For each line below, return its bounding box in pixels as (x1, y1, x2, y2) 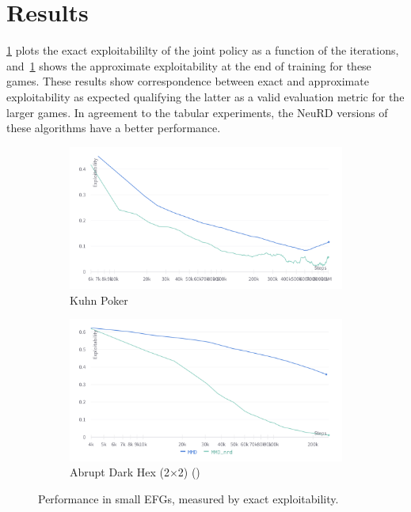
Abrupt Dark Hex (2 (70, 464, 169, 480)
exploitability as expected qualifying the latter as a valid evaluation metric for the (6, 88, 405, 104)
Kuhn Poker (70, 291, 128, 308)
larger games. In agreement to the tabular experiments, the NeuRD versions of (6, 104, 388, 120)
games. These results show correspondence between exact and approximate (6, 73, 369, 89)
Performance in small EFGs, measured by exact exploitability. (38, 490, 339, 506)
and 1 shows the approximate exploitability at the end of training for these (6, 57, 371, 74)
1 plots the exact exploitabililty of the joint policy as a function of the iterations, (6, 42, 399, 59)
